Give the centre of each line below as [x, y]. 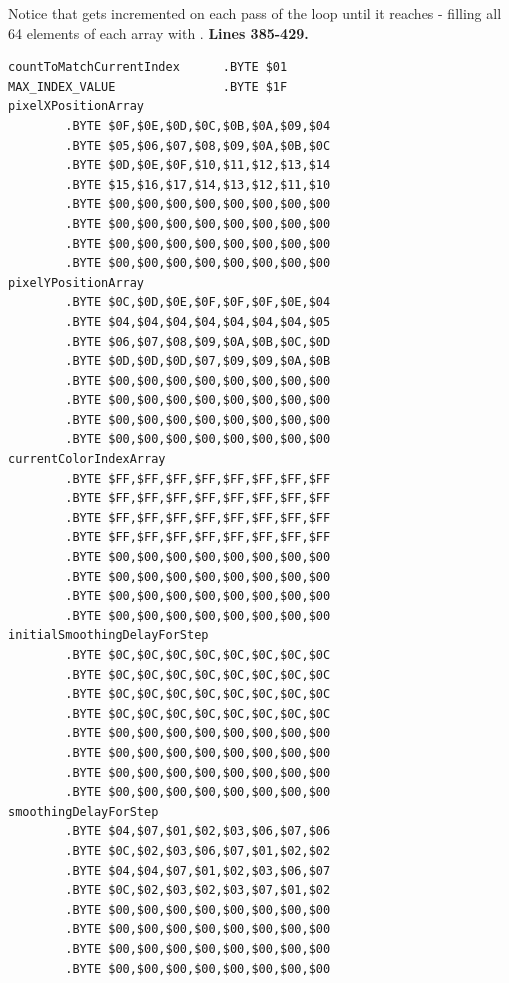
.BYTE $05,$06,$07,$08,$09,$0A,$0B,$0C [198, 145]
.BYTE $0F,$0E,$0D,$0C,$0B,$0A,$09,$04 [198, 125]
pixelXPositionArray [76, 106]
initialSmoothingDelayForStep [108, 635]
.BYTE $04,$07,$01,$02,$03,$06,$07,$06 [198, 831]
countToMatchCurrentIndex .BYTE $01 [148, 67]
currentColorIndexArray [87, 459]
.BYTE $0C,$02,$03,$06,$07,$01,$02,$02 [198, 850]
